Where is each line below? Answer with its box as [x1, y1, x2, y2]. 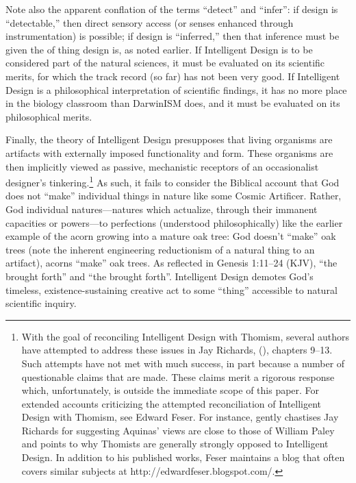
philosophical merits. [5, 109, 92, 123]
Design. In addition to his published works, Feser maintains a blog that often [21, 450, 345, 465]
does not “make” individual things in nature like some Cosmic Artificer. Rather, [5, 188, 342, 203]
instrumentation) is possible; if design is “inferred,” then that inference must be [5, 29, 340, 43]
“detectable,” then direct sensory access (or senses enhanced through [5, 15, 294, 29]
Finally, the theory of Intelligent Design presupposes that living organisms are [5, 132, 333, 147]
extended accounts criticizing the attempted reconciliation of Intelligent [21, 396, 322, 410]
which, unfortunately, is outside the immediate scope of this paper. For [21, 383, 320, 397]
